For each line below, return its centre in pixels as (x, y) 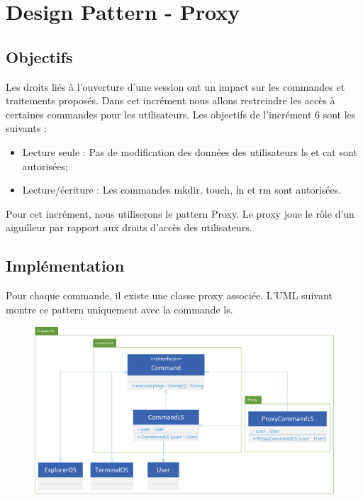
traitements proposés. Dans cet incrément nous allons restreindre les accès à (171, 100)
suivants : (26, 128)
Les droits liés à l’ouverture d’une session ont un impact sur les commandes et (175, 86)
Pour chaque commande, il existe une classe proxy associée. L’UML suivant (169, 295)
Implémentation (65, 266)
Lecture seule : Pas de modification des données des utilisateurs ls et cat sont (190, 151)
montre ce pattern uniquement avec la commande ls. (119, 309)
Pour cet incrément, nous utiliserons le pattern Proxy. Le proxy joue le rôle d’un (180, 213)
